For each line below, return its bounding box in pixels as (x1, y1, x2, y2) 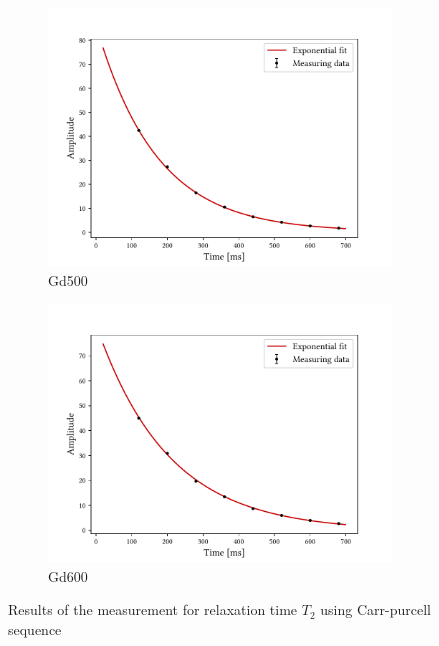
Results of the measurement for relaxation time (8, 599, 298, 620)
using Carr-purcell (320, 599, 431, 620)
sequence (8, 618, 62, 639)
